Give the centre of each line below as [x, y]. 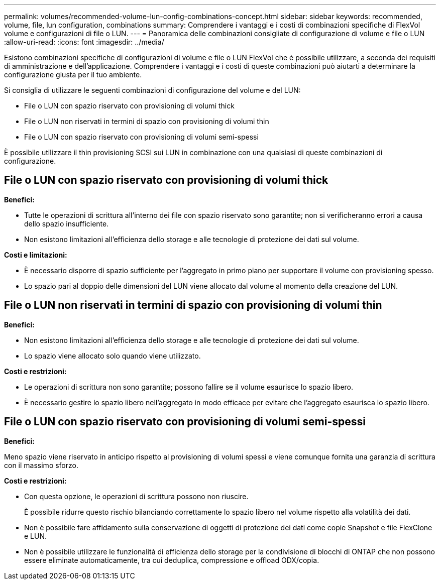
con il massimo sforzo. [41, 465]
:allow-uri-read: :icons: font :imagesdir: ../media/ [84, 42]
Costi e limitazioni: [36, 255]
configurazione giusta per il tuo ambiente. [73, 75]
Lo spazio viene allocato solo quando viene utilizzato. [113, 356]
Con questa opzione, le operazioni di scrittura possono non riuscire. [136, 496]
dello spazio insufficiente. [67, 223]
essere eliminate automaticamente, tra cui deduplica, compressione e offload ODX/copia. [172, 560]
